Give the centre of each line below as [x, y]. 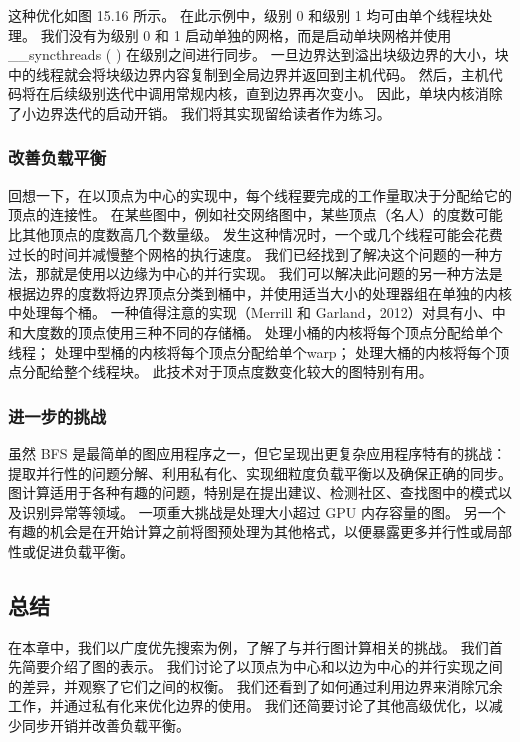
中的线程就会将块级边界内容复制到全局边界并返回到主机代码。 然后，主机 [248, 73]
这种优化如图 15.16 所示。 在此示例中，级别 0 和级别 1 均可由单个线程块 [243, 15]
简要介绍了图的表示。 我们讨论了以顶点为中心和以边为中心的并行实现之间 [262, 666]
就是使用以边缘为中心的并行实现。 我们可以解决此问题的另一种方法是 [276, 273]
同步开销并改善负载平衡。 [105, 725]
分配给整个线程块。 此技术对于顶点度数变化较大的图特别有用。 [227, 371]
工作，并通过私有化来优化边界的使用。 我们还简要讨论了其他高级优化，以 [248, 705]
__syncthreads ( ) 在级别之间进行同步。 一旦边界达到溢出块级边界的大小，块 [258, 54]
